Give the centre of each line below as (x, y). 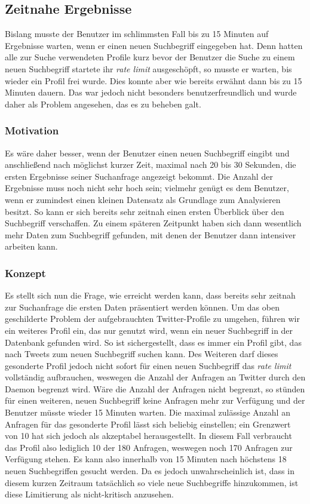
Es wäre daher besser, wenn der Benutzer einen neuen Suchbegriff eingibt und (147, 153)
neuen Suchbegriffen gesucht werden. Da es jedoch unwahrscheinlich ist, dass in (150, 471)
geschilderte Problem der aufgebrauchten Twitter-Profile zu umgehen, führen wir (152, 319)
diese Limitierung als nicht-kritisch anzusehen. (89, 494)
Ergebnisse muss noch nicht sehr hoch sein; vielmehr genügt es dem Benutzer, (147, 188)
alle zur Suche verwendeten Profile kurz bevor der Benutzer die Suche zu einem (150, 57)
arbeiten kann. (31, 246)
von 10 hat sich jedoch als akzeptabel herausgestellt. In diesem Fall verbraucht (148, 436)
